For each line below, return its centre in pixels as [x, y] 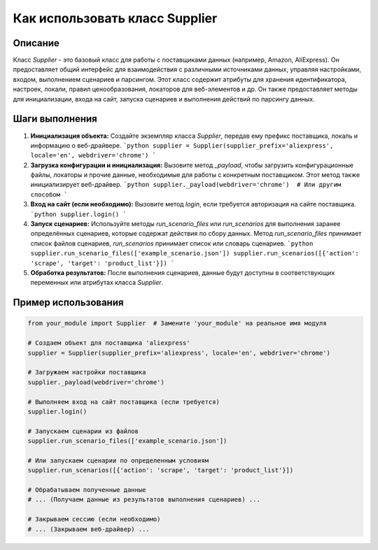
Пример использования [68, 303]
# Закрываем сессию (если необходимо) [94, 519]
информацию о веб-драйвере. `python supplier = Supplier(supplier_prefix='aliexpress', [182, 145]
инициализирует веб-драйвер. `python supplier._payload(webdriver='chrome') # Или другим [186, 185]
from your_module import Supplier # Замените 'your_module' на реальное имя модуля [177, 323]
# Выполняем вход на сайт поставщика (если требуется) [124, 402]
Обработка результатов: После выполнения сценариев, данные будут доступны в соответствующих [183, 273]
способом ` [49, 195]
